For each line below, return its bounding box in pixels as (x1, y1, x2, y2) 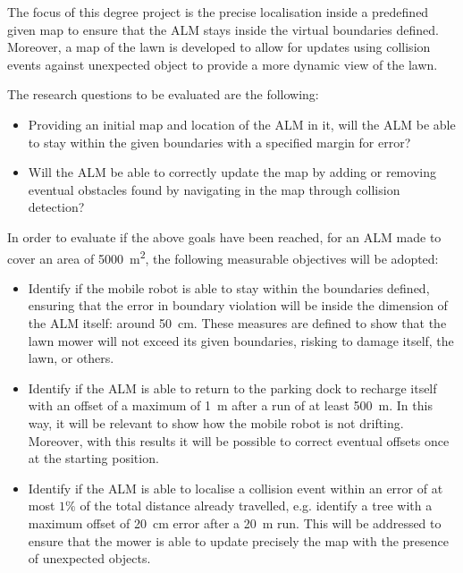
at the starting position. (28, 449, 159, 468)
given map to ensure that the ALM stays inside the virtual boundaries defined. (7, 20, 439, 38)
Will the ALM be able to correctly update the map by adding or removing (28, 163, 436, 181)
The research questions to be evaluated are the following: (7, 85, 319, 104)
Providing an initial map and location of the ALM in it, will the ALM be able (28, 114, 456, 133)
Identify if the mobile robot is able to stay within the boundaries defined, (28, 278, 430, 297)
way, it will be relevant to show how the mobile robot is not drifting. (28, 413, 404, 432)
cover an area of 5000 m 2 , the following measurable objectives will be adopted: (7, 246, 439, 267)
